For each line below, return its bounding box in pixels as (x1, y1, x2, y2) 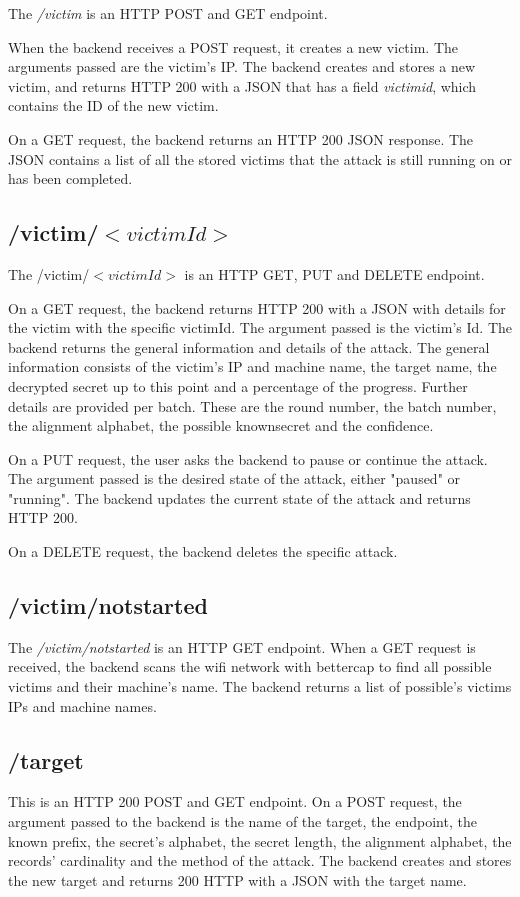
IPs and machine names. (8, 695, 157, 716)
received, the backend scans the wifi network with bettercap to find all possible (8, 656, 492, 677)
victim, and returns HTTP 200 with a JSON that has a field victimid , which (8, 75, 477, 96)
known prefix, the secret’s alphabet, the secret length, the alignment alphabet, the (8, 830, 512, 851)
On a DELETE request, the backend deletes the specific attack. (8, 541, 398, 562)
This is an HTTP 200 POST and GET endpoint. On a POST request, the (8, 791, 462, 812)
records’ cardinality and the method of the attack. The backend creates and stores (8, 850, 512, 871)
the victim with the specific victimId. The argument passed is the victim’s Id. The (8, 317, 512, 338)
